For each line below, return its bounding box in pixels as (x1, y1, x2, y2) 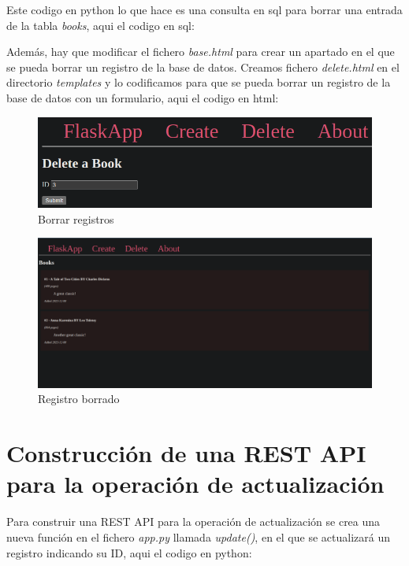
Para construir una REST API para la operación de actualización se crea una (6, 513, 381, 530)
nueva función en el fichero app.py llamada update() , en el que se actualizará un (6, 528, 390, 545)
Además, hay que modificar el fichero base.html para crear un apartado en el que (6, 43, 395, 60)
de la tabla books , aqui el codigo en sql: (6, 17, 195, 33)
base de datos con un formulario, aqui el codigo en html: (6, 89, 279, 105)
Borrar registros (38, 210, 114, 227)
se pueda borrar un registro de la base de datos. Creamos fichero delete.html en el (6, 58, 400, 75)
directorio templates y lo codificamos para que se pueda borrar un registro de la (6, 74, 391, 91)
